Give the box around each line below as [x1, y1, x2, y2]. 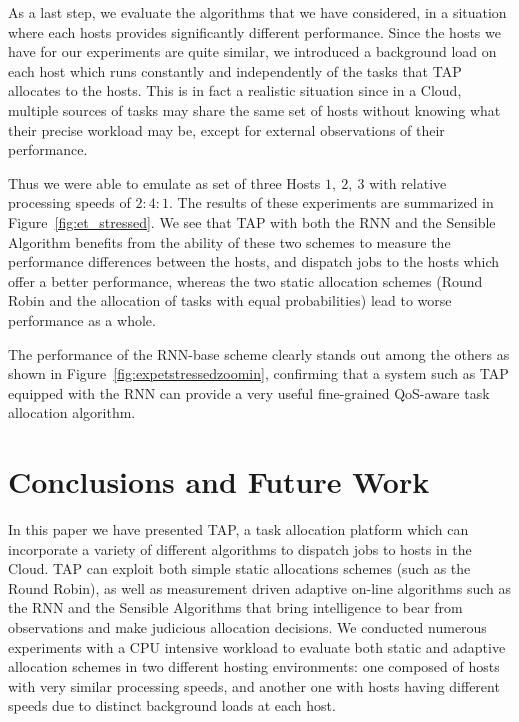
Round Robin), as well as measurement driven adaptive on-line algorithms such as [8, 577, 512, 598]
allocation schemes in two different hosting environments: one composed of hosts [8, 656, 500, 677]
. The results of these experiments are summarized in [168, 192, 494, 213]
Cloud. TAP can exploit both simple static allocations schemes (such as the [8, 558, 471, 579]
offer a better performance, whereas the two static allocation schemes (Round [8, 270, 483, 291]
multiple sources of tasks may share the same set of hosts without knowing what [8, 99, 501, 120]
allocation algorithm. [8, 402, 136, 423]
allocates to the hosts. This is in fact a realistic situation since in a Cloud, [8, 80, 462, 101]
